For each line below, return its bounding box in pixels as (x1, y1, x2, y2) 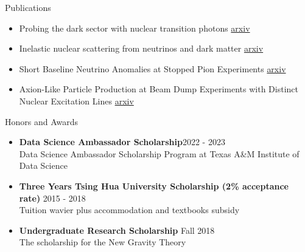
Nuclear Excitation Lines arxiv (19, 94, 134, 107)
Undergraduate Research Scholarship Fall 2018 (19, 223, 215, 236)
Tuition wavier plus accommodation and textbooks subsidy (19, 203, 240, 216)
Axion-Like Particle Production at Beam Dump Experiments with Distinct (19, 83, 299, 95)
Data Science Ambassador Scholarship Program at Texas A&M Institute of (19, 147, 300, 160)
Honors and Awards (5, 115, 79, 128)
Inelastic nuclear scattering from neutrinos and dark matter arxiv (19, 42, 264, 55)
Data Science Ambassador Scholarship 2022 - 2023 (19, 135, 225, 148)
